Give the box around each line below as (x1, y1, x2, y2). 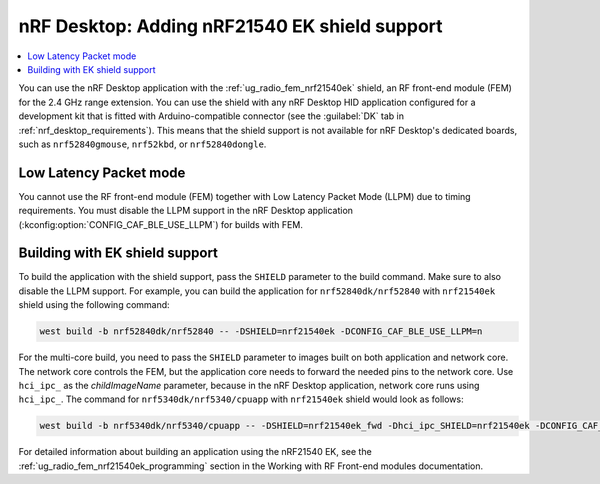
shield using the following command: (18, 299, 170, 311)
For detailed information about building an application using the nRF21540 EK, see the (18, 446, 372, 458)
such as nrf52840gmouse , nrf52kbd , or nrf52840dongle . (18, 138, 267, 150)
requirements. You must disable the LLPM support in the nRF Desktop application (18, 205, 354, 217)
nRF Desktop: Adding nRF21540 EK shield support (18, 15, 444, 37)
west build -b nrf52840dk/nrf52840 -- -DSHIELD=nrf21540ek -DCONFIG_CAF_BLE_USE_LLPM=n (39, 326, 483, 337)
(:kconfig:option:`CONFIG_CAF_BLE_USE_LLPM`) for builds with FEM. (18, 218, 304, 230)
